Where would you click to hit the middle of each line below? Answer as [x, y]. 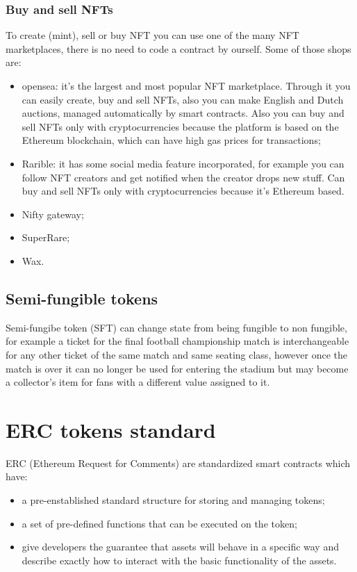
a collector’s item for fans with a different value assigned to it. [138, 382]
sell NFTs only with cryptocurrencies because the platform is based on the [180, 126]
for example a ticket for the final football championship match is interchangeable [177, 341]
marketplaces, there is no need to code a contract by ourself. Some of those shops [178, 48]
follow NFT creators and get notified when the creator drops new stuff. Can [183, 177]
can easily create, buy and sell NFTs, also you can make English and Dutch [183, 99]
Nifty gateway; [53, 214]
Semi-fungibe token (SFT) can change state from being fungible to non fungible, [176, 327]
